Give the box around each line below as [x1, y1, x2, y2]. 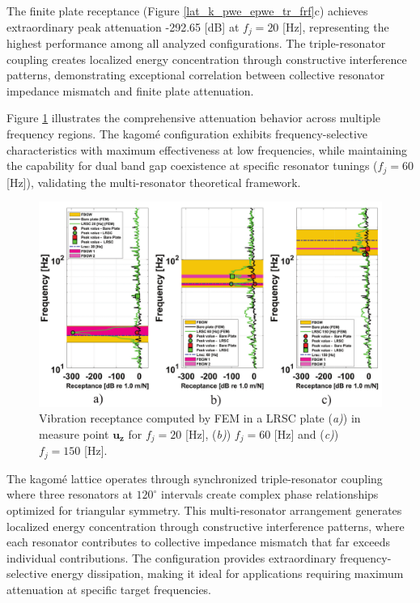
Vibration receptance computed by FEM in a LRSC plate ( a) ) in [39, 410, 361, 427]
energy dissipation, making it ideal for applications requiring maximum [51, 565, 404, 582]
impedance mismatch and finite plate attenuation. [6, 82, 254, 99]
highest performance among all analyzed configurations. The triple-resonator [6, 35, 386, 52]
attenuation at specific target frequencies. [6, 580, 212, 597]
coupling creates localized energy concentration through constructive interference [6, 50, 407, 67]
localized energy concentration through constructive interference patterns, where [6, 517, 405, 534]
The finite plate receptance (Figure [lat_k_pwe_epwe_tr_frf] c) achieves [6, 2, 368, 19]
